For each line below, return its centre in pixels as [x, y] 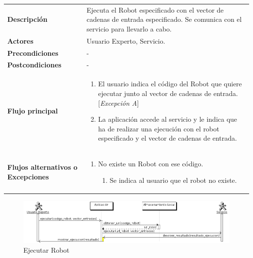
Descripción [27, 19]
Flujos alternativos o [43, 167]
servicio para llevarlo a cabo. [129, 28]
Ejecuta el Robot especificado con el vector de [155, 9]
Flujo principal [33, 111]
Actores [20, 40]
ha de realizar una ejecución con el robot [159, 128]
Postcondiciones [35, 65]
